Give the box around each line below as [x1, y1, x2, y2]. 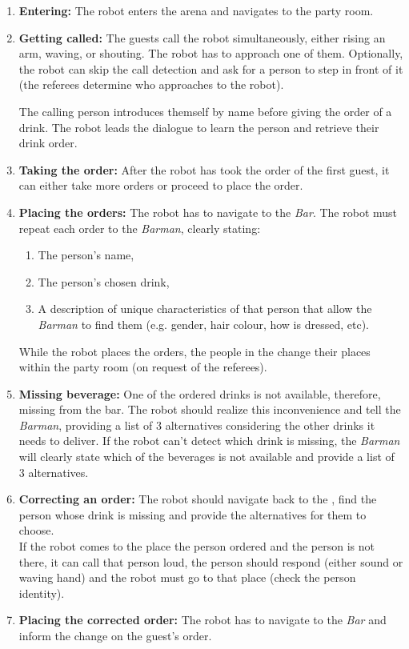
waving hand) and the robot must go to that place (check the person [18, 569, 356, 586]
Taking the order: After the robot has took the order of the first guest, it [18, 161, 390, 178]
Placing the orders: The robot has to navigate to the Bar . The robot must [18, 203, 398, 220]
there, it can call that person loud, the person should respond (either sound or [18, 553, 403, 570]
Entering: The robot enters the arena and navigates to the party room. [18, 2, 374, 18]
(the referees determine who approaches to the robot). [18, 76, 284, 93]
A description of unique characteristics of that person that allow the [38, 300, 372, 317]
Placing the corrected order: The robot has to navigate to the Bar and [18, 611, 387, 628]
